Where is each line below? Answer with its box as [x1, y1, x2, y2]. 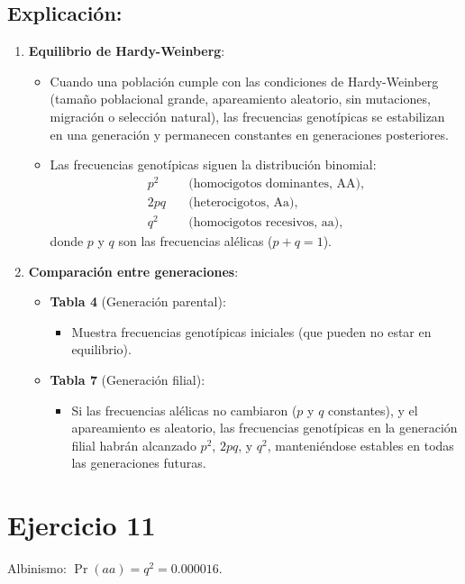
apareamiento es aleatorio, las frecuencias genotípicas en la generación [71, 418, 458, 437]
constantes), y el [328, 400, 418, 419]
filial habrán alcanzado [71, 435, 196, 454]
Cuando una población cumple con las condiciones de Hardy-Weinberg [50, 71, 439, 90]
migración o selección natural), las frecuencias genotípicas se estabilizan [50, 106, 445, 125]
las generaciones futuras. [71, 453, 206, 472]
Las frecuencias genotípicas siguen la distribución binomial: [50, 155, 377, 174]
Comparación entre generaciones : [28, 261, 239, 280]
